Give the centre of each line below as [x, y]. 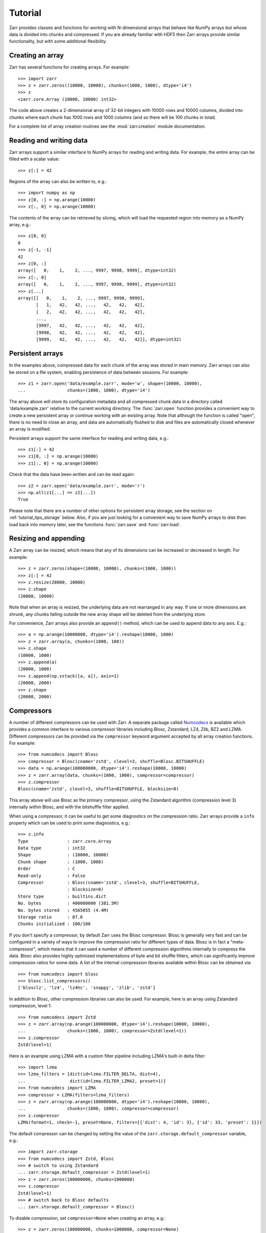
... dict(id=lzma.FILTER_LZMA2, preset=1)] [92, 1081]
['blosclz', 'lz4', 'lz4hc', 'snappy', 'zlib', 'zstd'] [87, 988]
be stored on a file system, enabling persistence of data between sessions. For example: [99, 372]
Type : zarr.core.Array [65, 841]
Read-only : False [52, 876]
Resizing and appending [47, 538]
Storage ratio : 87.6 [50, 917]
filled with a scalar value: [34, 159]
